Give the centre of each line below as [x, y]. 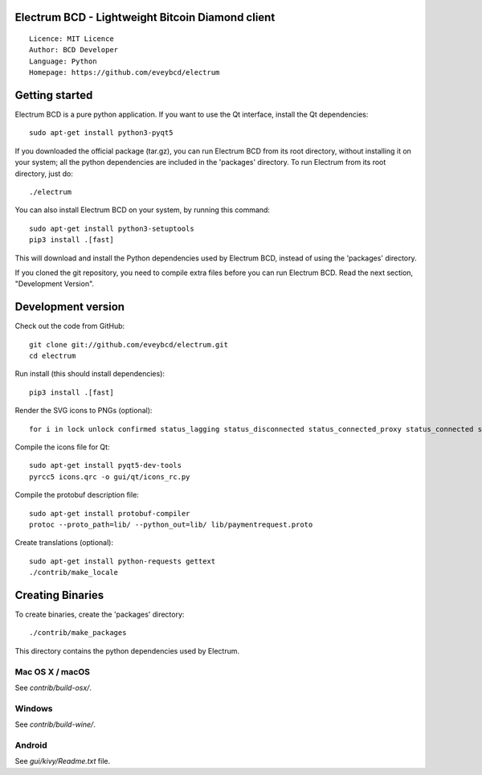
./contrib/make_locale [74, 572]
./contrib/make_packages [78, 633]
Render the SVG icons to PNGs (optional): [84, 411]
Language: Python [63, 61]
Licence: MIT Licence [71, 39]
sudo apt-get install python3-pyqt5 [101, 133]
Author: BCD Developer [74, 50]
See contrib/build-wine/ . [55, 724]
